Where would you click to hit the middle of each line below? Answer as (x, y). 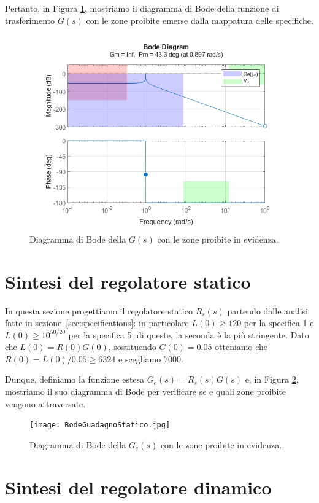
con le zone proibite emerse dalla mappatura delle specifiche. (200, 20)
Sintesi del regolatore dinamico (138, 487)
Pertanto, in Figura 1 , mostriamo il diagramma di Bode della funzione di (142, 8)
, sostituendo (132, 347)
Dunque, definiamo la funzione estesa (75, 379)
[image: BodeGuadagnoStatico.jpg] (100, 425)
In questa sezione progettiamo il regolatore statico (99, 310)
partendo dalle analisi (267, 310)
